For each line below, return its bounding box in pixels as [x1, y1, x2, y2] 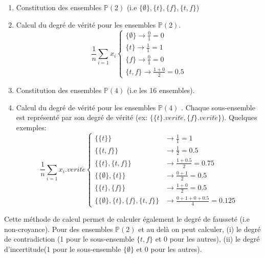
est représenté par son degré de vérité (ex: [16, 112, 148, 123]
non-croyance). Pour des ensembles [4, 223, 113, 234]
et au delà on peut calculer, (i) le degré [138, 223, 261, 234]
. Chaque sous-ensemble [181, 102, 255, 112]
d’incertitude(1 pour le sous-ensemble [4, 244, 121, 254]
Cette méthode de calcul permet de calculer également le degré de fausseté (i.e [4, 214, 250, 224]
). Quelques [221, 112, 257, 123]
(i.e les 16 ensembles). [126, 84, 195, 95]
